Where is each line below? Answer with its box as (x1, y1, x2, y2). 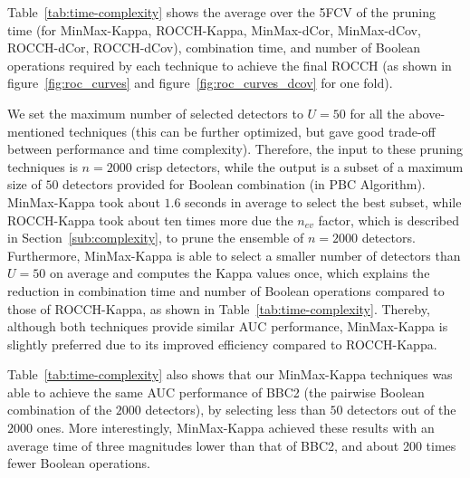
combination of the (7, 400, 112, 419)
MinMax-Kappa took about (7, 192, 160, 211)
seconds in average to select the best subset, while (185, 192, 462, 211)
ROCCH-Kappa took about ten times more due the (7, 210, 293, 229)
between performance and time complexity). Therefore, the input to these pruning (7, 139, 464, 158)
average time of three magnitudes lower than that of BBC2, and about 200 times (7, 435, 456, 454)
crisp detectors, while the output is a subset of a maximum (136, 157, 464, 176)
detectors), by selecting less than (145, 400, 326, 419)
